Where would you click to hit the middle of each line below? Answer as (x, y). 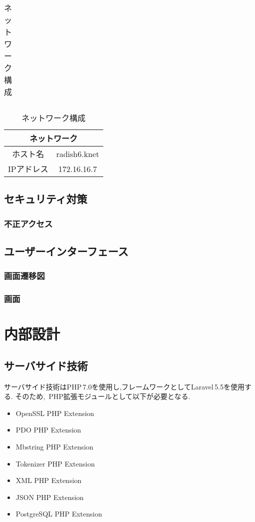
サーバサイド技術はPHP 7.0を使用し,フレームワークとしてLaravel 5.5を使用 (124, 386)
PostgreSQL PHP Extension (59, 514)
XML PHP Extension (49, 480)
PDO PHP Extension (48, 430)
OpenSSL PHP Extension (55, 413)
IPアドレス (28, 169)
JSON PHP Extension (50, 497)
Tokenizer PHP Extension (55, 463)
